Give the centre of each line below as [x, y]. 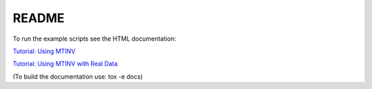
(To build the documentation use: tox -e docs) [78, 77]
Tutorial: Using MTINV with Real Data [65, 64]
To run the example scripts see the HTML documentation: [94, 39]
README [39, 18]
